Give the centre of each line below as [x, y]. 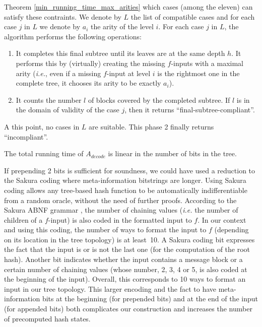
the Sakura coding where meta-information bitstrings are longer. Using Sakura [125, 180]
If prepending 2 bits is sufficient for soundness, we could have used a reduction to [130, 170]
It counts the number [49, 100]
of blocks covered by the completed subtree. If [159, 100]
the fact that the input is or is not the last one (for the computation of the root [127, 249]
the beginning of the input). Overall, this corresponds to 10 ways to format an [125, 279]
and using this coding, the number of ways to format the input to [105, 230]
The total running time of [44, 153]
